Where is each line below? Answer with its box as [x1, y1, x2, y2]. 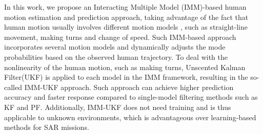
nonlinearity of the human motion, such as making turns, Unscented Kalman [4, 61, 246, 72]
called [4, 81, 22, 92]
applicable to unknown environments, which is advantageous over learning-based [4, 111, 256, 122]
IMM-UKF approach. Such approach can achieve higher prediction [24, 81, 234, 92]
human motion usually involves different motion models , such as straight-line [4, 21, 248, 32]
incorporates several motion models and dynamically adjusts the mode [4, 41, 226, 52]
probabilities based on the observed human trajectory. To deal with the [4, 51, 228, 62]
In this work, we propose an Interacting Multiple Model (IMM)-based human [4, 2, 247, 12]
